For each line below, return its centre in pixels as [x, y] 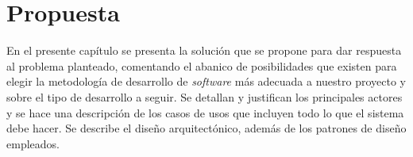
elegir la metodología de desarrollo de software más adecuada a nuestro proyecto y [206, 81]
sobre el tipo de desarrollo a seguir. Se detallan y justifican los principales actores [205, 96]
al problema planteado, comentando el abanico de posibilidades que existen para [202, 65]
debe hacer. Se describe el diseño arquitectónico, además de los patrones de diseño [206, 128]
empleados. [33, 143]
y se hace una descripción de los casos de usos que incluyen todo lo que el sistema [205, 112]
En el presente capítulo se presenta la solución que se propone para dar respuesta [204, 50]
